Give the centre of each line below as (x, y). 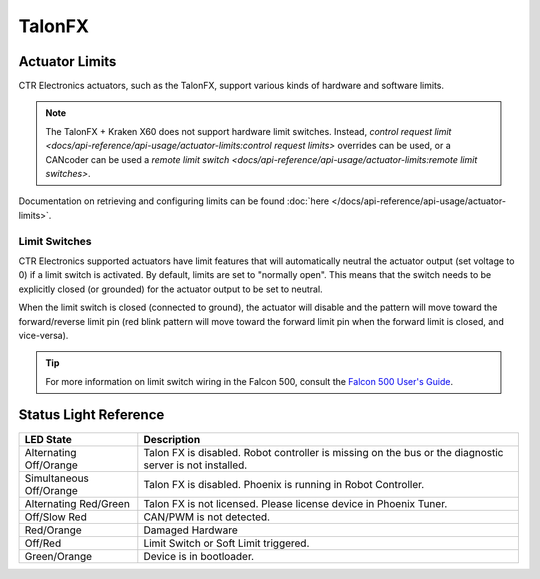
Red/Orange (53, 530)
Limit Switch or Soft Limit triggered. (226, 543)
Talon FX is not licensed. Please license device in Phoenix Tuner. (295, 503)
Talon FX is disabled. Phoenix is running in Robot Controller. (284, 484)
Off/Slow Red (55, 517)
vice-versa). (43, 335)
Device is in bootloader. (199, 556)
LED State (48, 439)
